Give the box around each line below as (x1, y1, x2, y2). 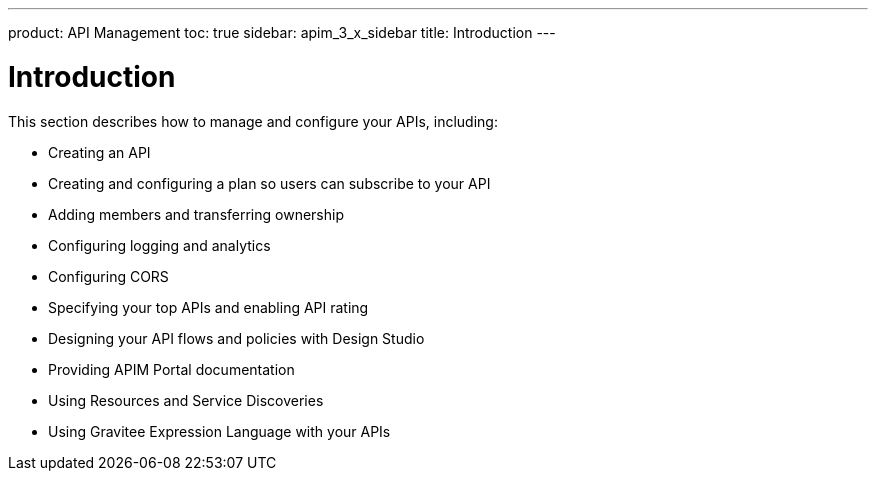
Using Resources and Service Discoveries (48, 391, 324, 409)
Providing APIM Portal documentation (48, 360, 295, 378)
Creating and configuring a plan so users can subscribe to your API (48, 174, 491, 192)
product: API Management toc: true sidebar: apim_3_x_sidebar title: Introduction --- (8, 24, 556, 41)
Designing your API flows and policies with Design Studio (48, 329, 425, 347)
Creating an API (48, 143, 151, 161)
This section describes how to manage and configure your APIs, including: (8, 112, 498, 130)
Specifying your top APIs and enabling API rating (48, 298, 369, 316)
